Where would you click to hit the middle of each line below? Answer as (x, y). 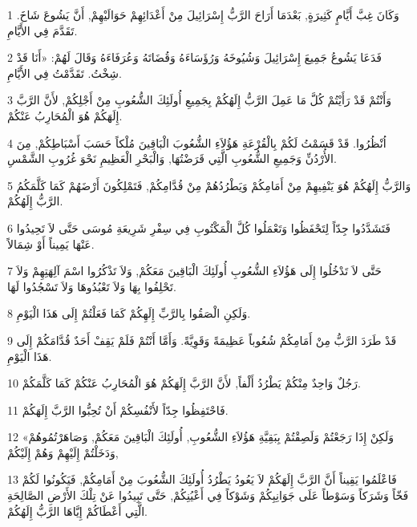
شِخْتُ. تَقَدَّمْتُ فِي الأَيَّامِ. (65, 73)
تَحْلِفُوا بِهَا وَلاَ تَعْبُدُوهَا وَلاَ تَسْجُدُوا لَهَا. (92, 286)
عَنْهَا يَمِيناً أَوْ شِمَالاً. (51, 243)
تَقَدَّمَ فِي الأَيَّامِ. (43, 30)
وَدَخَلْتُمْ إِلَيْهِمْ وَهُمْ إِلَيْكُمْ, (63, 452)
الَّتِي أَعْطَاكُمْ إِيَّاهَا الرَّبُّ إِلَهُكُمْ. (77, 511)
